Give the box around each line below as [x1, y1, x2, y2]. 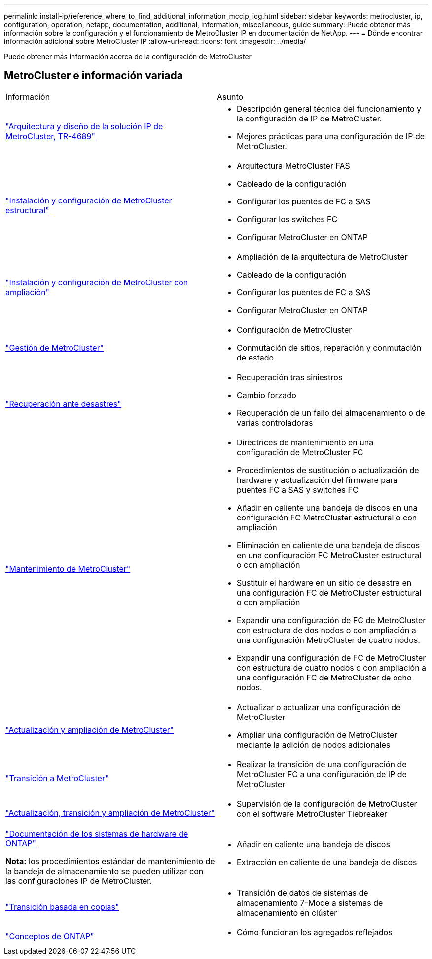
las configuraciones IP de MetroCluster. [5, 876, 152, 886]
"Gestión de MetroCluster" [5, 342, 104, 353]
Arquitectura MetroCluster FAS [237, 160, 350, 171]
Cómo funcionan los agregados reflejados [237, 927, 393, 937]
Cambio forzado [237, 390, 296, 400]
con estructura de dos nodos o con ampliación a [237, 625, 416, 635]
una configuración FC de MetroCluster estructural [237, 587, 422, 598]
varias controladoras [237, 417, 313, 428]
